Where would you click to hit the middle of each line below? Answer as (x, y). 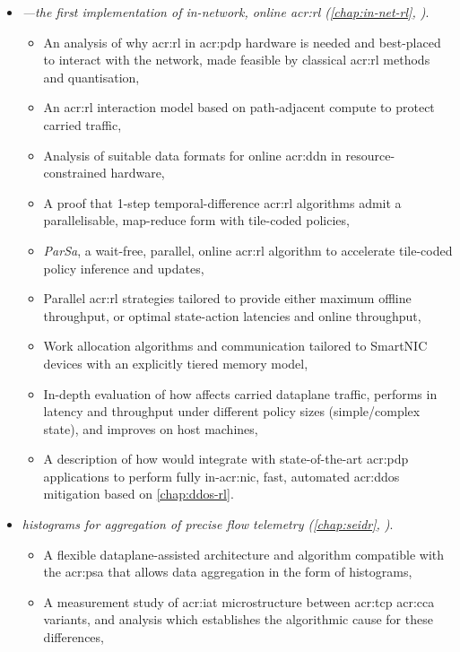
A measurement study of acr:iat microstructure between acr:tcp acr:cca (239, 601)
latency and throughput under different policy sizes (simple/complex (232, 411)
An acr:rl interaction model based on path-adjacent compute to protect (239, 107)
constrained (75, 173)
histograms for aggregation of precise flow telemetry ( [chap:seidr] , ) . (208, 524)
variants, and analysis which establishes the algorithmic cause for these (238, 619)
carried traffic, (82, 124)
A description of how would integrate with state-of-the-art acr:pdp (226, 459)
